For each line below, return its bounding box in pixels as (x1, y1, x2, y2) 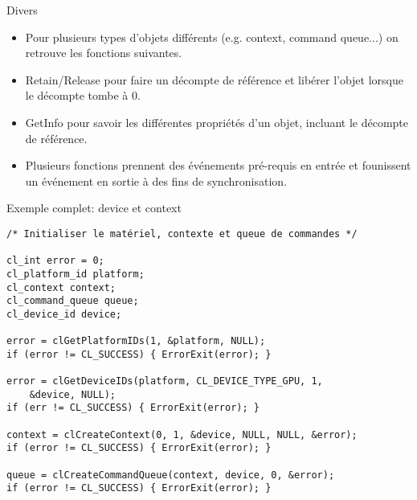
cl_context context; (6, 281, 117, 293)
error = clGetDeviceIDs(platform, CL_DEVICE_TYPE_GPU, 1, (6, 375, 323, 387)
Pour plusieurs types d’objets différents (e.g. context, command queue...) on (25, 28, 399, 45)
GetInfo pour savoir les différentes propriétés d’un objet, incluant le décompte (25, 113, 409, 130)
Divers (6, 2, 38, 18)
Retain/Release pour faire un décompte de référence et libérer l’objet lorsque (25, 71, 403, 88)
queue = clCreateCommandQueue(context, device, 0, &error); (6, 469, 335, 481)
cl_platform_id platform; (6, 268, 145, 280)
